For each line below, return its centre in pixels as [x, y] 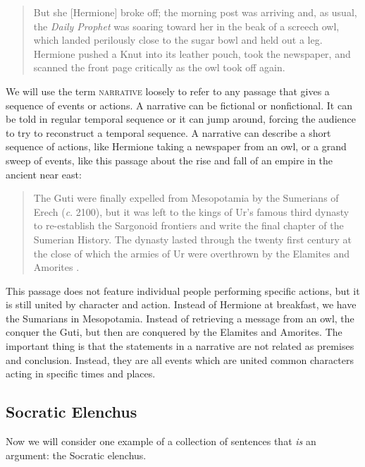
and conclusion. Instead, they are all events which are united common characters [180, 359]
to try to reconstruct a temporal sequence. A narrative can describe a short [168, 132]
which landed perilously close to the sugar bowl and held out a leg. [178, 40]
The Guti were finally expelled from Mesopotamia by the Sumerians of [186, 198]
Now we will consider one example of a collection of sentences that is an [161, 441]
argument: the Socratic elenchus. [76, 455]
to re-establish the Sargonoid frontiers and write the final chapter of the [188, 225]
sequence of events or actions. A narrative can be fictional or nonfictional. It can [179, 105]
